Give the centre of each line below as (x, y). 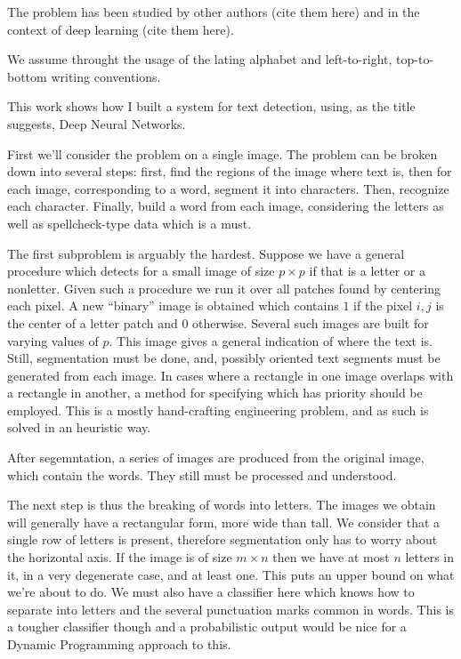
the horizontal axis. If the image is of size (120, 557)
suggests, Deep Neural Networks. (97, 123)
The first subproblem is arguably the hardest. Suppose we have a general (206, 253)
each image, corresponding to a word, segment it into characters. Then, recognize (228, 188)
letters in (430, 557)
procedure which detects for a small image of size (141, 271)
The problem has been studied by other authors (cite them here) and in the (214, 12)
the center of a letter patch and (93, 322)
